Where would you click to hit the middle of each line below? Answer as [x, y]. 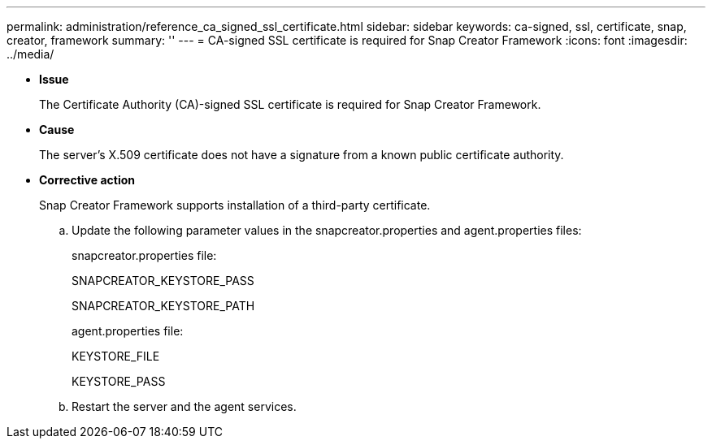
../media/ [30, 54]
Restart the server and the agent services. [184, 406]
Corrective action [87, 180]
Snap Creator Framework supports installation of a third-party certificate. [235, 205]
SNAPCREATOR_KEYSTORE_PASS [163, 281]
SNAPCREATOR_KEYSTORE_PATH [163, 306]
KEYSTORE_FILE [116, 356]
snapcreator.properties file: [144, 255]
